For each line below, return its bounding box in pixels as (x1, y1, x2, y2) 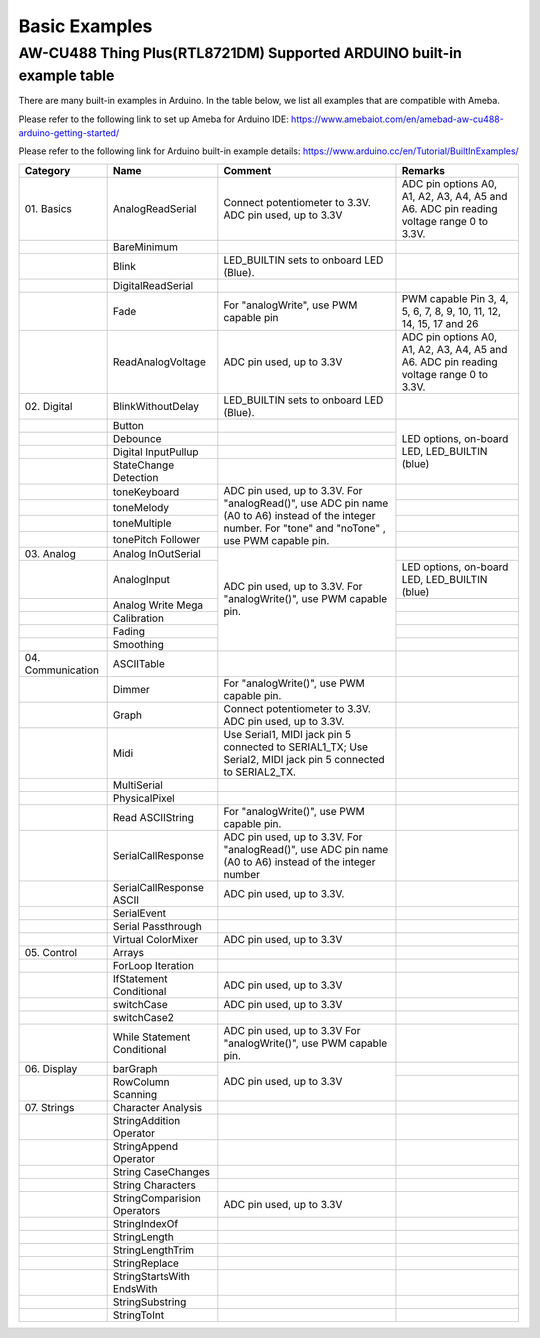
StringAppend (112, 1139, 179, 1153)
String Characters (112, 1178, 197, 1192)
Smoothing (112, 637, 165, 651)
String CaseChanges (112, 1165, 210, 1179)
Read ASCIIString (112, 810, 194, 824)
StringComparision (112, 1191, 202, 1205)
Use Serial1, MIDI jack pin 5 (223, 727, 352, 741)
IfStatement (112, 971, 168, 985)
